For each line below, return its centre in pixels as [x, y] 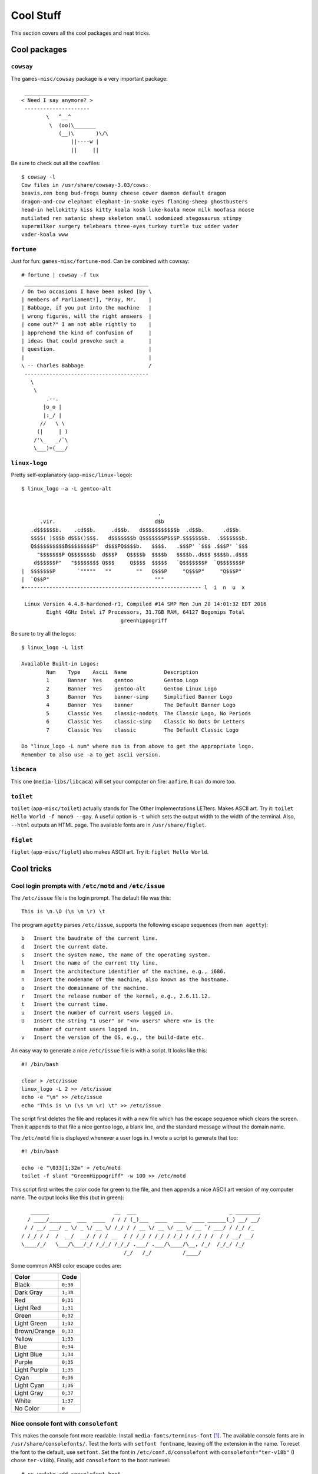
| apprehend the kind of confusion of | [87, 333]
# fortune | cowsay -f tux [60, 275]
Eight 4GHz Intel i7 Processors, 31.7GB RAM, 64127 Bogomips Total [145, 612]
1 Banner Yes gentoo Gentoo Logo [122, 680]
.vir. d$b [102, 522]
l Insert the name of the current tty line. [90, 963]
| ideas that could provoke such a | [87, 341]
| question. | [87, 349]
